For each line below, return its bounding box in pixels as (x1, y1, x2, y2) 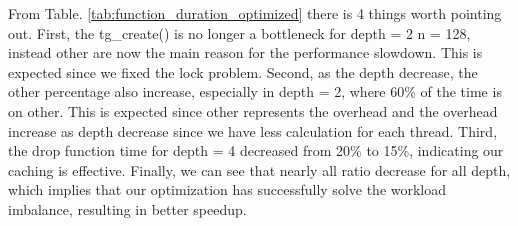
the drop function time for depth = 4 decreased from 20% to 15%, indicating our (8, 140, 504, 161)
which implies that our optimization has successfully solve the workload (8, 179, 447, 200)
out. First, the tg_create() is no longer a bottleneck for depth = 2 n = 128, (8, 22, 471, 43)
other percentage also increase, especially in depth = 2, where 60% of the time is (8, 81, 502, 102)
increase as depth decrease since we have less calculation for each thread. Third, (8, 120, 498, 141)
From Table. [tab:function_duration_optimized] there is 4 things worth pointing (8, 3, 502, 23)
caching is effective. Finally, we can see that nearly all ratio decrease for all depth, (8, 159, 511, 180)
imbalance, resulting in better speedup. (8, 198, 247, 219)
